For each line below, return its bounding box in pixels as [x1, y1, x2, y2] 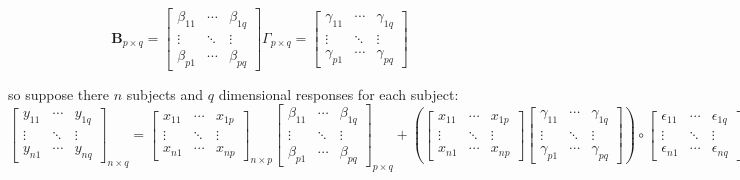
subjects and [126, 83, 204, 104]
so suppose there [8, 83, 109, 104]
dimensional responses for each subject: [218, 83, 459, 104]
